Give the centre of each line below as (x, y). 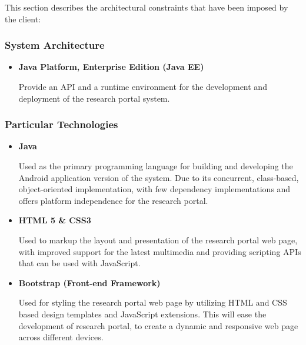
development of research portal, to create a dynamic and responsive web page (158, 325)
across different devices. (61, 337)
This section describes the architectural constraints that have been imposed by (147, 7)
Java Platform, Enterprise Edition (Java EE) (111, 67)
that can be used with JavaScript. (79, 263)
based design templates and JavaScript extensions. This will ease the (142, 314)
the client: (23, 19)
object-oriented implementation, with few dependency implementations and (154, 189)
